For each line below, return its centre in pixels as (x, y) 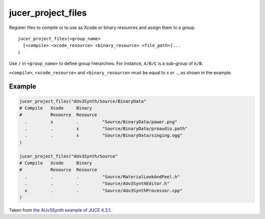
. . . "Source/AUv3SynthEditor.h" (97, 184)
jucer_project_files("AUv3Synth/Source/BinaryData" (83, 101)
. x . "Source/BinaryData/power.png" (101, 122)
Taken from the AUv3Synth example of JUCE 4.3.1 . (60, 210)
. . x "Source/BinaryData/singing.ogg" (104, 136)
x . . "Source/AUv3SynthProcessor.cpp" (104, 191)
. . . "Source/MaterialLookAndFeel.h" (102, 177)
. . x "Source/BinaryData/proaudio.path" (106, 129)
